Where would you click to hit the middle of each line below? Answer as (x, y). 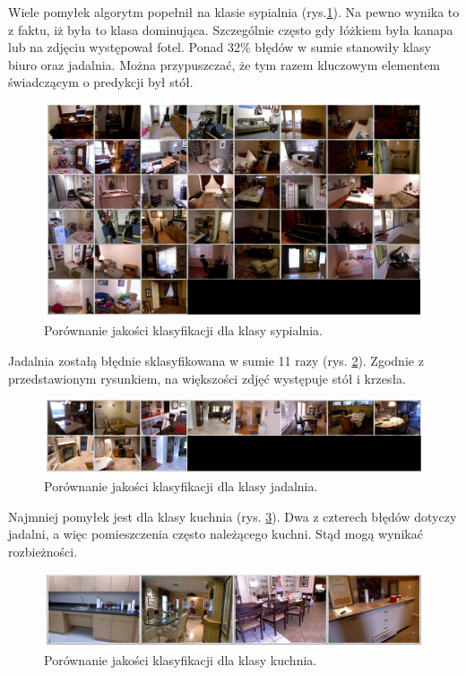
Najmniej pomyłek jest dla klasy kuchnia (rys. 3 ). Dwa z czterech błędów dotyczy (233, 516)
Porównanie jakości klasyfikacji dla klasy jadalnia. (181, 486)
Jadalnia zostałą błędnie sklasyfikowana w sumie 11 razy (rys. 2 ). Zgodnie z (216, 361)
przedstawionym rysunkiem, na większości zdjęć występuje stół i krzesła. (207, 378)
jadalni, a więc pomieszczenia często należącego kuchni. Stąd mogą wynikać (216, 534)
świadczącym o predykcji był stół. (101, 82)
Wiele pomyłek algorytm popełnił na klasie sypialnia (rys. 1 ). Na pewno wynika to (234, 12)
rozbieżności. (43, 552)
